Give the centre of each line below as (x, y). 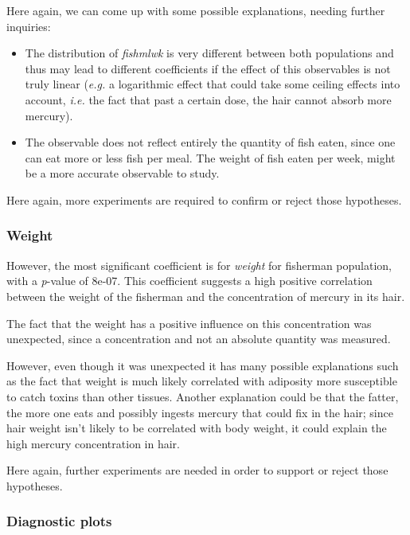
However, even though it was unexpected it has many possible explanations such (203, 365)
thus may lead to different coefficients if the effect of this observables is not (208, 68)
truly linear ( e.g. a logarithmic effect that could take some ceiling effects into (213, 84)
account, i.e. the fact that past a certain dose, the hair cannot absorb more (208, 99)
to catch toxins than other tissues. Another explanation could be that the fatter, (203, 396)
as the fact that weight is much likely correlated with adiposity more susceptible (202, 381)
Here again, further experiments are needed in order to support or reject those (197, 470)
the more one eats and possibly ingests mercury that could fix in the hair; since (200, 412)
